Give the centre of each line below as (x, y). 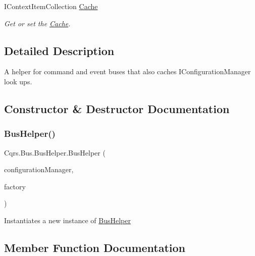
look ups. (18, 81)
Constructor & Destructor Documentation (117, 108)
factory (15, 186)
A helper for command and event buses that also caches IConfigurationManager (127, 71)
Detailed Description (59, 50)
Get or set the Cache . (37, 23)
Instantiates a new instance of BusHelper (67, 220)
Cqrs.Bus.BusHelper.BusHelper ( (55, 152)
